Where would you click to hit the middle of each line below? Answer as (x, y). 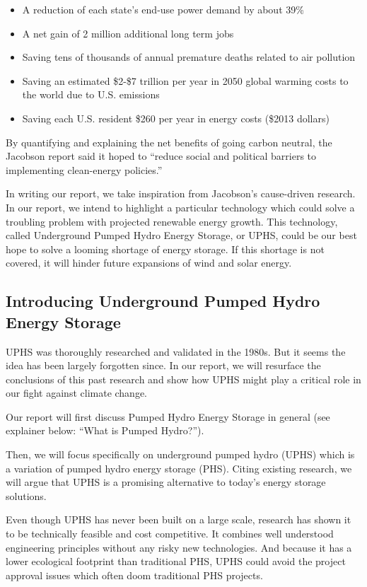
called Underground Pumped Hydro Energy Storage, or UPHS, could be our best (181, 235)
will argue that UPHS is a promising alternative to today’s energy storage (166, 482)
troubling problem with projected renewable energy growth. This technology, (172, 221)
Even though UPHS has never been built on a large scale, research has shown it (179, 519)
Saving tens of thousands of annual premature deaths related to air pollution (189, 57)
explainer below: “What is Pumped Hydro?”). (105, 430)
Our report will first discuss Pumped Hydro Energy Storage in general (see (168, 416)
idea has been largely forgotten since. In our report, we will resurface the (163, 365)
